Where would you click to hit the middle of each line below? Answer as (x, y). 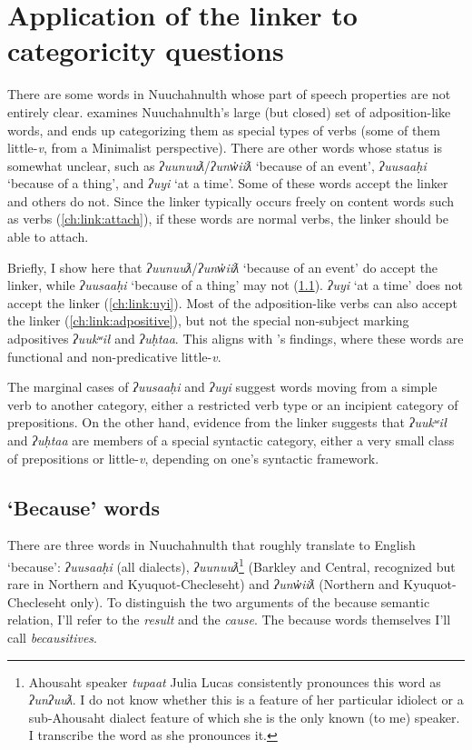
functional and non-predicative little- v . (114, 356)
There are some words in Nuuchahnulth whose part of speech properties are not (229, 94)
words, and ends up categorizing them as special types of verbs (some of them (224, 130)
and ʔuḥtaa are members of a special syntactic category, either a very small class (231, 440)
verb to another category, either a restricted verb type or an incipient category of (233, 404)
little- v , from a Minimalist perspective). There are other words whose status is (225, 148)
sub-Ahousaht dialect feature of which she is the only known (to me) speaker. (244, 717)
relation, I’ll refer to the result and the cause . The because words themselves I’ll (229, 620)
